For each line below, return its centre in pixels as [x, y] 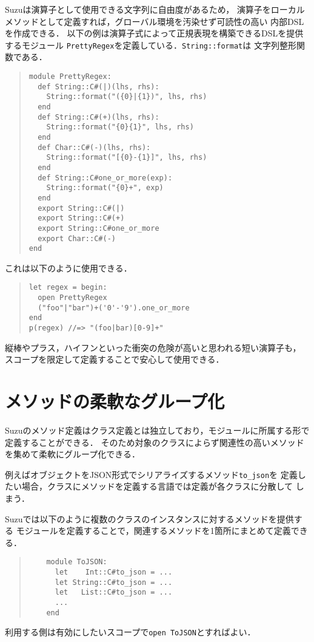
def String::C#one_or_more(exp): [105, 178]
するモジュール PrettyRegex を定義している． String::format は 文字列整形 [151, 45]
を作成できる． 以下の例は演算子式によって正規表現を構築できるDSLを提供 [154, 33]
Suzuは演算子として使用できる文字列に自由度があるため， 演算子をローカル [155, 9]
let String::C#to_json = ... [114, 582]
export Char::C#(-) [77, 238]
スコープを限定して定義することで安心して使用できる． [115, 359]
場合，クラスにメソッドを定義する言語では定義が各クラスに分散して [157, 486]
